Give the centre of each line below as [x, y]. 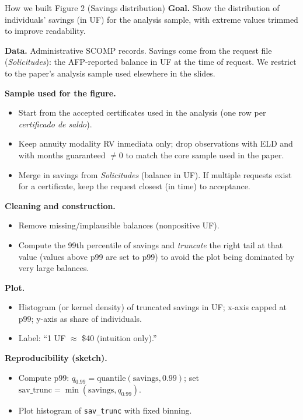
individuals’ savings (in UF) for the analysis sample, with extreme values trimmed [151, 19]
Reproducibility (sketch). [56, 358]
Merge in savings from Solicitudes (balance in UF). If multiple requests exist [155, 174]
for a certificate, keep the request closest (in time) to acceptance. [134, 186]
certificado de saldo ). [55, 124]
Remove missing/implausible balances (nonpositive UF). [119, 225]
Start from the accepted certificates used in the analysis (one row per [142, 112]
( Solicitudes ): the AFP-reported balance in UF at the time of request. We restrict [151, 62]
